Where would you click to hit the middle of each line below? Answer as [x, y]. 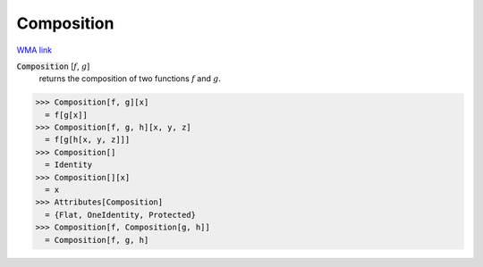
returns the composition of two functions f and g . [130, 79]
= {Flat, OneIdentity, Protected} [121, 215]
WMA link [34, 50]
